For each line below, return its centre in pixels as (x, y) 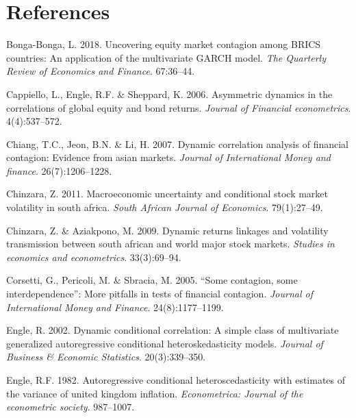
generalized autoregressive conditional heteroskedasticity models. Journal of (165, 343)
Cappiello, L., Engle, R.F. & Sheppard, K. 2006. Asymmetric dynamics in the (169, 94)
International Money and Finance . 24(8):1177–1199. (115, 307)
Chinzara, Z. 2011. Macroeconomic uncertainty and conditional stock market (167, 194)
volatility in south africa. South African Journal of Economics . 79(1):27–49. (165, 207)
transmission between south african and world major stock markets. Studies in (170, 244)
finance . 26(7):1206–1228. (59, 170)
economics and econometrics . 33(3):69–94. (94, 257)
